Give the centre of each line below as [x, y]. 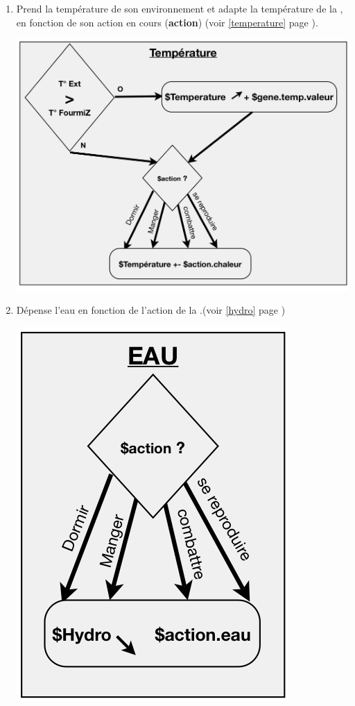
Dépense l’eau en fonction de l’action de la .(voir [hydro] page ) [151, 310]
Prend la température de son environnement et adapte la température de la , [180, 8]
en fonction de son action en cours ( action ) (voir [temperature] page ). [167, 22]
